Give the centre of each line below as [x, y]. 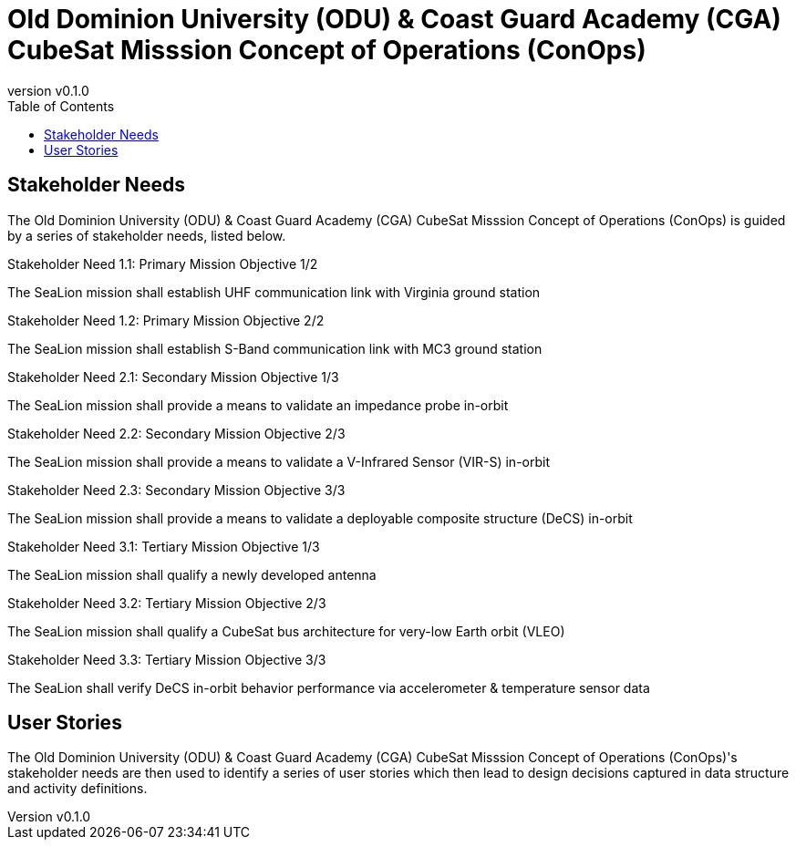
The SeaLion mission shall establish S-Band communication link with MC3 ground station [275, 348]
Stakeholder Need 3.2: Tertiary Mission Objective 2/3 [167, 603]
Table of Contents [61, 106]
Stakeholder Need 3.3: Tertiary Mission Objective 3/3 [167, 659]
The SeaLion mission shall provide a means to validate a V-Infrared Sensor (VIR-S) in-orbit [279, 461]
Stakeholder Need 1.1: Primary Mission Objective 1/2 [163, 263]
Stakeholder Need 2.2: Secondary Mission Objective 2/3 [176, 433]
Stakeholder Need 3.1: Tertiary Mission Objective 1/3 [164, 546]
